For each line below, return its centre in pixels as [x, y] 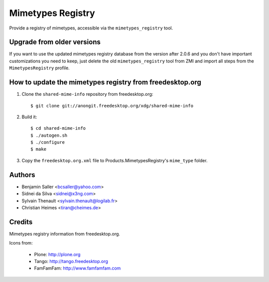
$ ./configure [48, 142]
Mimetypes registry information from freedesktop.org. [65, 234]
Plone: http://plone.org [57, 254]
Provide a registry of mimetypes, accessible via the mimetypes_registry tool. [91, 28]
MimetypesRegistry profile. [39, 68]
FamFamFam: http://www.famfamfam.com [77, 268]
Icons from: [21, 243]
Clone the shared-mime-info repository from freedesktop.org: [87, 94]
